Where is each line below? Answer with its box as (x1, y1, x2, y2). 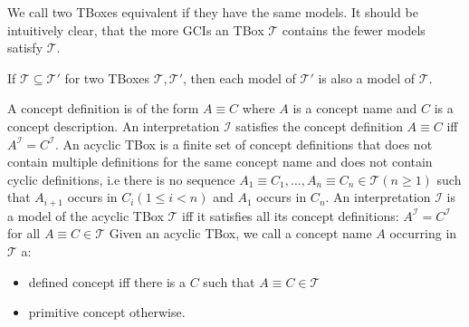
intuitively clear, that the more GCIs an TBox (7, 20, 264, 39)
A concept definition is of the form (7, 99, 199, 118)
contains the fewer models (282, 20, 426, 39)
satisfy (7, 38, 43, 57)
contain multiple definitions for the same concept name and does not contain (7, 152, 433, 171)
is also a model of (318, 68, 416, 87)
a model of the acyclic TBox (7, 206, 164, 225)
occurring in (389, 224, 457, 243)
